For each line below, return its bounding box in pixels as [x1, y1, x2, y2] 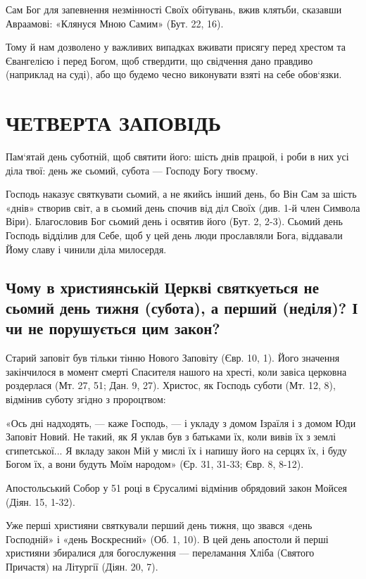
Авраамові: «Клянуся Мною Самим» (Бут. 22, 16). [6, 15, 224, 30]
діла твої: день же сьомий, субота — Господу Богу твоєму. [6, 163, 258, 177]
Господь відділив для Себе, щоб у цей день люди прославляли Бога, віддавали [6, 228, 343, 243]
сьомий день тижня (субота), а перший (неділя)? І [6, 297, 358, 319]
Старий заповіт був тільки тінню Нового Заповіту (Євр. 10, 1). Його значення [6, 350, 340, 365]
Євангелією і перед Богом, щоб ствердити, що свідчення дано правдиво [6, 53, 313, 68]
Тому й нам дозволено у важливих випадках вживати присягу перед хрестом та [6, 39, 346, 54]
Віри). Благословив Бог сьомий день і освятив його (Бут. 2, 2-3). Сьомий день [6, 214, 343, 229]
